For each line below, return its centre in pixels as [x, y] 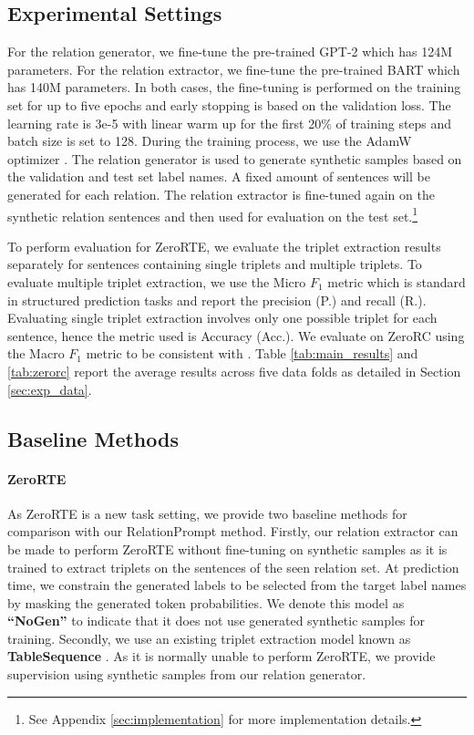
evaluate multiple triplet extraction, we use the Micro [157, 281]
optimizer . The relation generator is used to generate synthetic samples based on [235, 158]
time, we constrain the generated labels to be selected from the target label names [237, 585]
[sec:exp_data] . [50, 389]
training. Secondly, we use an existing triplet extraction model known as [209, 638]
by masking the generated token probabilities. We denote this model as [206, 602]
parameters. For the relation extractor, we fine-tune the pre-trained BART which [234, 69]
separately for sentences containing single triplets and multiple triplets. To [215, 264]
